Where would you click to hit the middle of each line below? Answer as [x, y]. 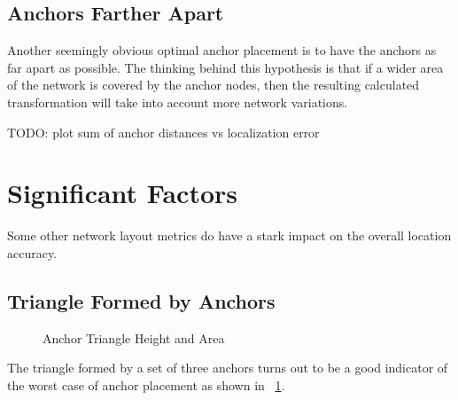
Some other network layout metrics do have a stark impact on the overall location [229, 235]
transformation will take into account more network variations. [178, 102]
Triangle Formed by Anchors [141, 300]
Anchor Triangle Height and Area [134, 337]
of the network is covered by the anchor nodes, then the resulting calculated [213, 85]
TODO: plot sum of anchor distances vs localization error [163, 132]
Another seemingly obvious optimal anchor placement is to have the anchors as [222, 50]
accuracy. [32, 252]
